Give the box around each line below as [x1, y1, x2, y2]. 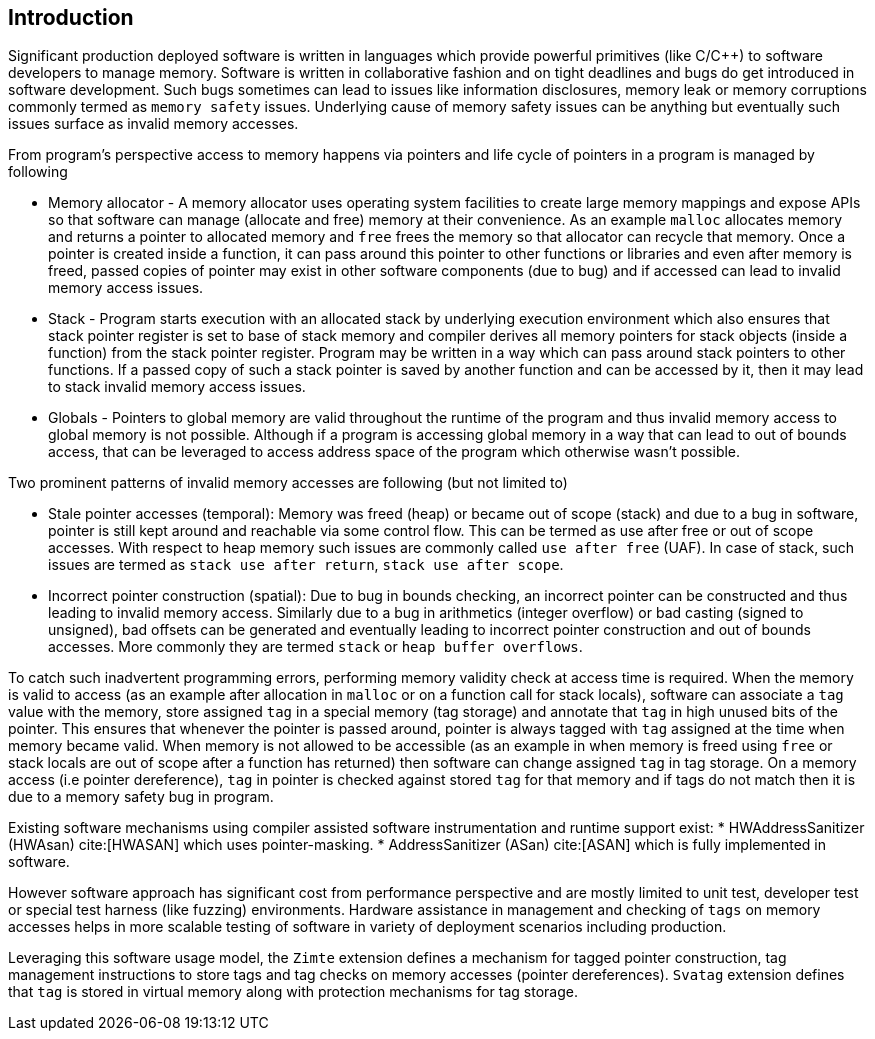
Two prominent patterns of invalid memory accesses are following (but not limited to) [8, 474, 568, 492]
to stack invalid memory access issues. [48, 378, 306, 396]
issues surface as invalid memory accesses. [8, 115, 299, 133]
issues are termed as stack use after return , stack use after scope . [48, 556, 564, 574]
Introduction [8, 5, 134, 30]
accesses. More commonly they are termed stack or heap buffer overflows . [48, 638, 583, 656]
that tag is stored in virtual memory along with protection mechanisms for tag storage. [8, 983, 578, 1001]
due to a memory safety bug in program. [8, 788, 274, 806]
